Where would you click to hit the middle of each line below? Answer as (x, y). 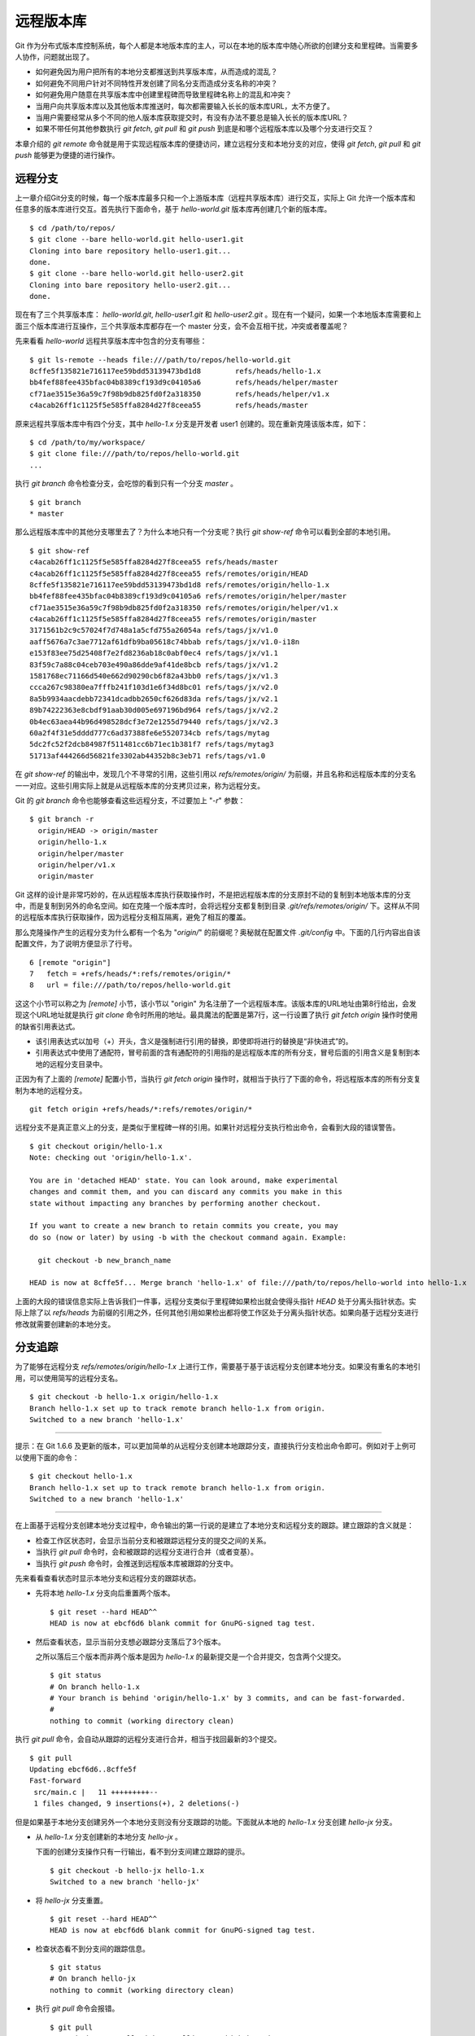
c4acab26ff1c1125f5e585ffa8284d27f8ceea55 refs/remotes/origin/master (173, 619)
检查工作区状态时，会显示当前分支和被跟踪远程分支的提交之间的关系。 (153, 1540)
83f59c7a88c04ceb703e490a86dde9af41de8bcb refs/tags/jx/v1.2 (154, 665)
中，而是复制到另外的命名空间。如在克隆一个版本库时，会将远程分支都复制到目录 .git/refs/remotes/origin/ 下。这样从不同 (218, 906)
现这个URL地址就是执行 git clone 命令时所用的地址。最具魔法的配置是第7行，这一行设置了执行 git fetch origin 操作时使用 (216, 1015)
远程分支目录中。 (78, 1064)
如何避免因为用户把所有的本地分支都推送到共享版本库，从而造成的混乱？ (157, 72)
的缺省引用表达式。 (47, 1026)
